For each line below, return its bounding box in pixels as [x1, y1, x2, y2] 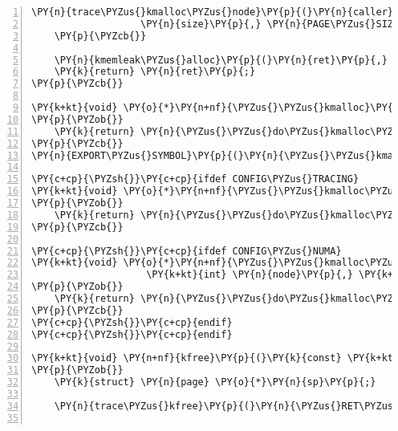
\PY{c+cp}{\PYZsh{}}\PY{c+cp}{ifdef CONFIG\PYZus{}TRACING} [31, 173, 359, 185]
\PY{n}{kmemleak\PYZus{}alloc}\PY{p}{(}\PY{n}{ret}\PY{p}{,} [54, 54, 388, 66]
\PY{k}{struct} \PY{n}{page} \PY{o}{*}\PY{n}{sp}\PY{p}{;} [54, 376, 376, 388]
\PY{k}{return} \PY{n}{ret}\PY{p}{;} [54, 66, 256, 78]
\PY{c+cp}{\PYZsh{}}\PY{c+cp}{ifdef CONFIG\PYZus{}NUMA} [31, 245, 342, 257]
